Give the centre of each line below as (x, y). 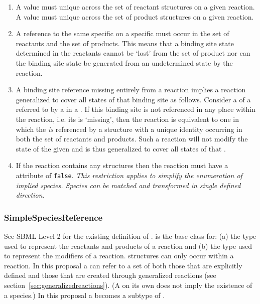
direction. (30, 195)
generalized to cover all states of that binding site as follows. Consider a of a (133, 99)
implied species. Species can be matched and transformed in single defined (128, 185)
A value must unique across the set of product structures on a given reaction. (135, 16)
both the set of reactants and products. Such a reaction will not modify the (132, 139)
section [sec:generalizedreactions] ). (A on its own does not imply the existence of (128, 285)
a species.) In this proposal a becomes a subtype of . (85, 295)
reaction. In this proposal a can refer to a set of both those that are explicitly (123, 265)
